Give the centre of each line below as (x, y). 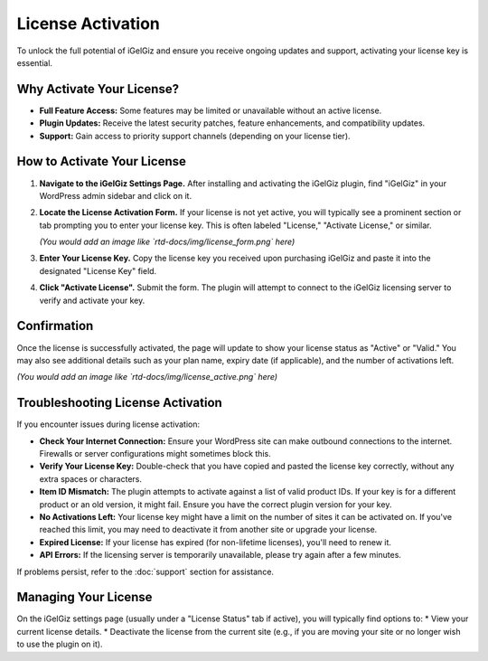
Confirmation (55, 326)
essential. (35, 62)
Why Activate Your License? (98, 89)
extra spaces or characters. (91, 478)
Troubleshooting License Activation (120, 403)
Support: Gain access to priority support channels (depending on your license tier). (195, 136)
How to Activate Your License (102, 161)
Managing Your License (84, 597)
